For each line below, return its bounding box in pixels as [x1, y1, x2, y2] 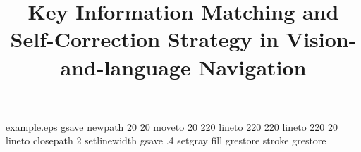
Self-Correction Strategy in [10, 25, 279, 53]
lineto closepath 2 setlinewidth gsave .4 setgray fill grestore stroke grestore [6, 133, 326, 148]
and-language [60, 52, 191, 81]
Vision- [286, 25, 357, 53]
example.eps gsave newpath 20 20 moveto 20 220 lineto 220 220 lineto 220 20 [6, 119, 338, 134]
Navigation [198, 52, 307, 81]
